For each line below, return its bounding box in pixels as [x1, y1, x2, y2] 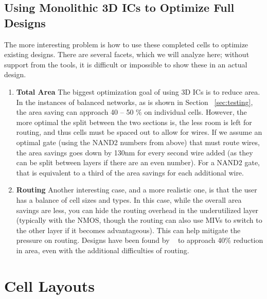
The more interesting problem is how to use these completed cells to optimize [4, 39, 248, 49]
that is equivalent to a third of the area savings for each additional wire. [16, 167, 244, 178]
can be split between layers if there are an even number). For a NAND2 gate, [16, 157, 260, 168]
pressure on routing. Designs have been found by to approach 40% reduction [16, 235, 263, 245]
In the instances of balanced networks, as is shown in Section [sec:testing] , [16, 96, 253, 107]
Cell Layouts [4, 275, 95, 296]
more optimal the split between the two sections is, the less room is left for [16, 116, 252, 127]
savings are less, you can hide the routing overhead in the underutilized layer [16, 204, 259, 215]
